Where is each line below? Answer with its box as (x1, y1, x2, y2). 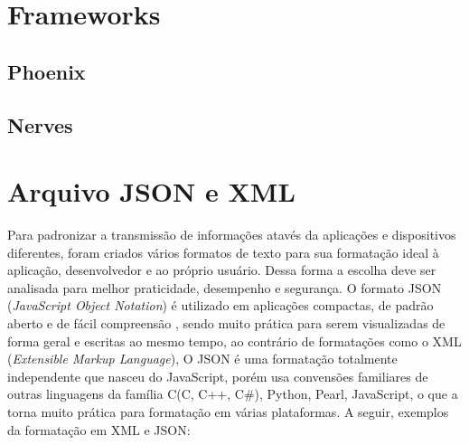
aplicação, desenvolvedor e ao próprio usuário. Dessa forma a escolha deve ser (7, 260, 436, 279)
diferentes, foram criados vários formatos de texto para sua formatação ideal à (7, 242, 439, 261)
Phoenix (7, 57, 86, 85)
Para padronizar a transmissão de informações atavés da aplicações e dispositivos (7, 225, 456, 244)
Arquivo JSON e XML (7, 173, 295, 210)
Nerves (7, 110, 73, 138)
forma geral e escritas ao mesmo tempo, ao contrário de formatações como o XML (7, 331, 462, 350)
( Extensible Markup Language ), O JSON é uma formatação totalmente (7, 349, 398, 368)
